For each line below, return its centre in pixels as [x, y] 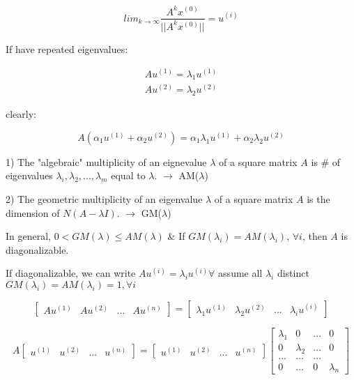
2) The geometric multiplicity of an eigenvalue [104, 198]
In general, [28, 236]
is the [318, 198]
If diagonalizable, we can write [71, 273]
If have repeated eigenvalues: [67, 48]
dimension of [33, 212]
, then [315, 236]
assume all [240, 273]
